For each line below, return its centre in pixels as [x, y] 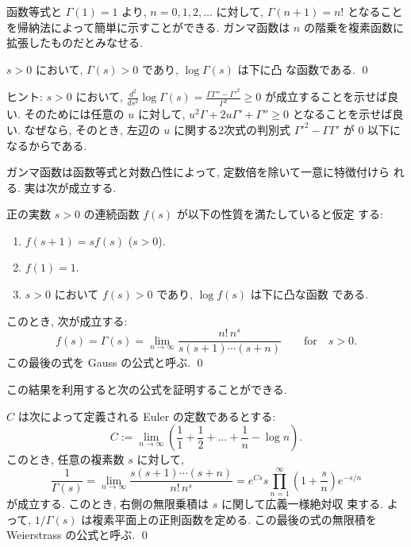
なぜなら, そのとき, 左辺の [92, 129]
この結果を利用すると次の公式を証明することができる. [147, 389]
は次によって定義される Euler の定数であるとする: [147, 416]
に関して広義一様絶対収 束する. [303, 503]
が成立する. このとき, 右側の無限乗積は [108, 503]
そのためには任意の [74, 114]
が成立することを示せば [326, 96]
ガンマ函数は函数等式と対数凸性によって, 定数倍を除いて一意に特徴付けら [198, 172]
